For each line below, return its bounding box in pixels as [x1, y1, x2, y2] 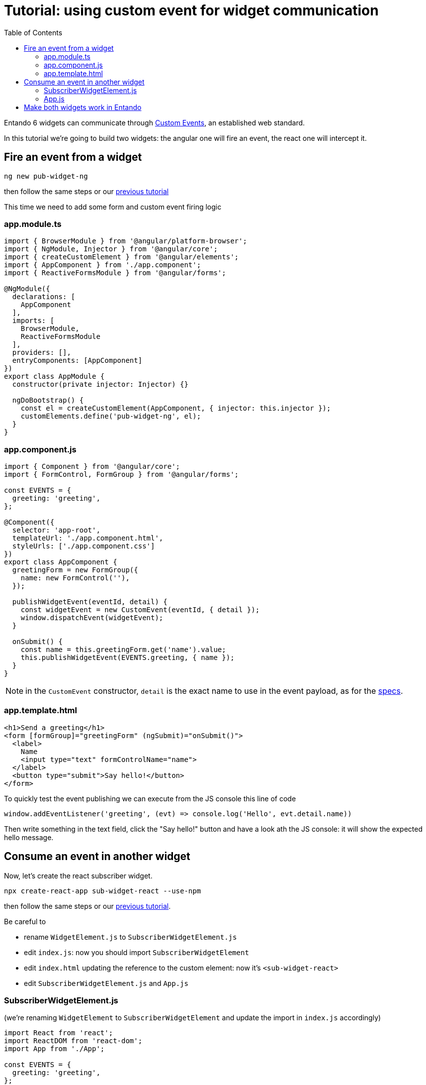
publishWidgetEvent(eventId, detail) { [12, 598, 168, 606]
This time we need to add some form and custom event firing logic [4, 202, 222, 211]
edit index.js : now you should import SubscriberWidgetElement [24, 948, 249, 957]
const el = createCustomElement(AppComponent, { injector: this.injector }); [20, 404, 331, 413]
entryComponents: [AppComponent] [12, 356, 143, 365]
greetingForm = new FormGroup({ [12, 566, 138, 574]
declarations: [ [12, 293, 76, 301]
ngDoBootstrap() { [12, 396, 84, 405]
